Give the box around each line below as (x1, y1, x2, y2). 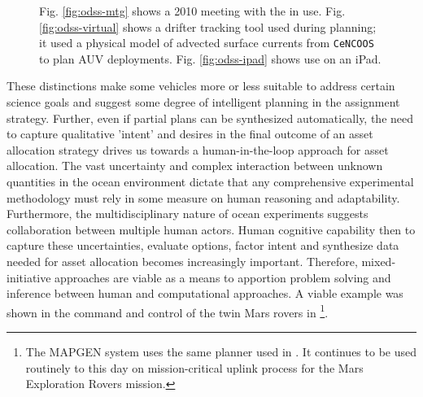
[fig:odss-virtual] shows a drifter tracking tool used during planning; (39, 18, 377, 35)
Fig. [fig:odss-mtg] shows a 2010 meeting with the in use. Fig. (39, 2, 346, 19)
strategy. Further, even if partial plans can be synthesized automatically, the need (7, 109, 414, 126)
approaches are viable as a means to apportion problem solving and (55, 268, 391, 286)
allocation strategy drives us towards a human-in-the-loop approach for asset (7, 141, 389, 158)
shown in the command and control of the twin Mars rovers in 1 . (7, 301, 329, 321)
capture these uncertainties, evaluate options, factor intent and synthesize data (7, 237, 399, 254)
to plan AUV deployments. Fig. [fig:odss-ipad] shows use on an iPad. (39, 50, 382, 67)
